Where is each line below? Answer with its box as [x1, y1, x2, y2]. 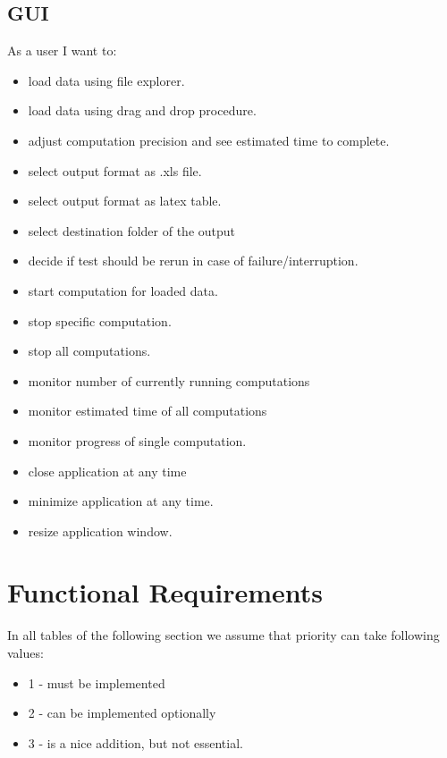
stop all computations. [28, 341, 151, 360]
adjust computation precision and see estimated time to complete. [28, 131, 390, 149]
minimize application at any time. [28, 492, 214, 510]
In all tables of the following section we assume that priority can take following [7, 626, 440, 644]
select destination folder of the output [28, 221, 236, 240]
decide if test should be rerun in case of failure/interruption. [28, 251, 358, 270]
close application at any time [28, 461, 187, 480]
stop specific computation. [28, 311, 172, 330]
